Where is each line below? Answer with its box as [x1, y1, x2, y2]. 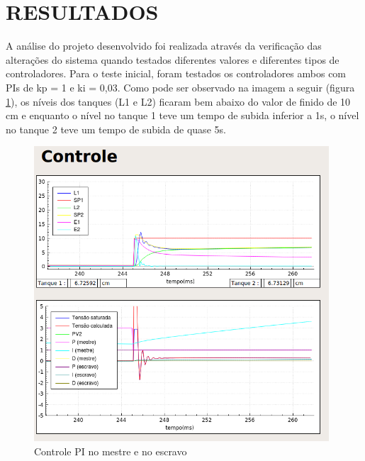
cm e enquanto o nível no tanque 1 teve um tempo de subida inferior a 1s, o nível [6, 108, 359, 123]
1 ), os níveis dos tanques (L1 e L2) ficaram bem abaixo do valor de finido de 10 [6, 94, 351, 109]
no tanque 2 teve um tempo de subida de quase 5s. [6, 121, 226, 136]
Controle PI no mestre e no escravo [34, 443, 187, 458]
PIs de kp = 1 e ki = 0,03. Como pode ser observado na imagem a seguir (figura [6, 79, 355, 94]
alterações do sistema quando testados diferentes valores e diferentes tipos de [6, 52, 339, 67]
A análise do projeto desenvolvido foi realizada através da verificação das [6, 38, 322, 53]
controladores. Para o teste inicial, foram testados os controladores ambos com [6, 66, 347, 81]
